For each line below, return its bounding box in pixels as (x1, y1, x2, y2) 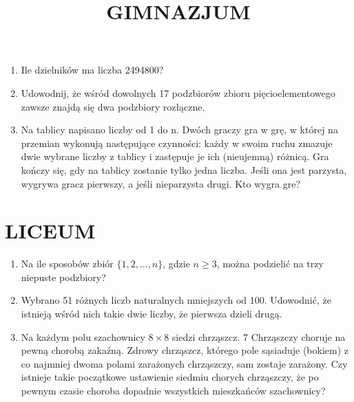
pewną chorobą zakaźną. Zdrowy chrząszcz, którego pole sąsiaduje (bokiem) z (21, 343, 348, 357)
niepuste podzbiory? (21, 269, 106, 284)
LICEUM (5, 216, 96, 245)
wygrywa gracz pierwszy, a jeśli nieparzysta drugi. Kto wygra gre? (21, 176, 301, 190)
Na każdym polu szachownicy (21, 329, 145, 344)
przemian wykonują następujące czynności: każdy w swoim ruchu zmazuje (21, 135, 333, 150)
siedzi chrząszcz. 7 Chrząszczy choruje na (171, 329, 346, 344)
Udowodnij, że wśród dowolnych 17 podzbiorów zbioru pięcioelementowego (21, 85, 335, 100)
